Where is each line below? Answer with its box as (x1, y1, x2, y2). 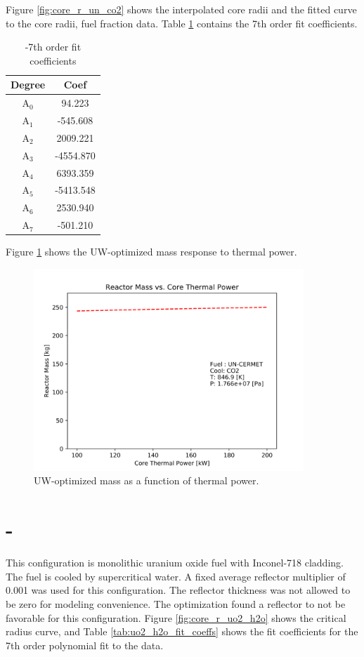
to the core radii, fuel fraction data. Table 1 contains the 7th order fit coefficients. (6, 15, 358, 30)
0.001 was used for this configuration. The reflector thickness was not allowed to (6, 583, 351, 597)
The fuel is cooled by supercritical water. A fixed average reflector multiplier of (6, 569, 346, 583)
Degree (11, 77, 46, 92)
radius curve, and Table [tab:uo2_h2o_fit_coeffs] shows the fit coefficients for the (6, 624, 358, 639)
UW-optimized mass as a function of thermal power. (34, 473, 259, 488)
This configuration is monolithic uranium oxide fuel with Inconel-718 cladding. (6, 555, 344, 570)
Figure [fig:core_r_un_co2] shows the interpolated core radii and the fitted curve (6, 2, 357, 16)
